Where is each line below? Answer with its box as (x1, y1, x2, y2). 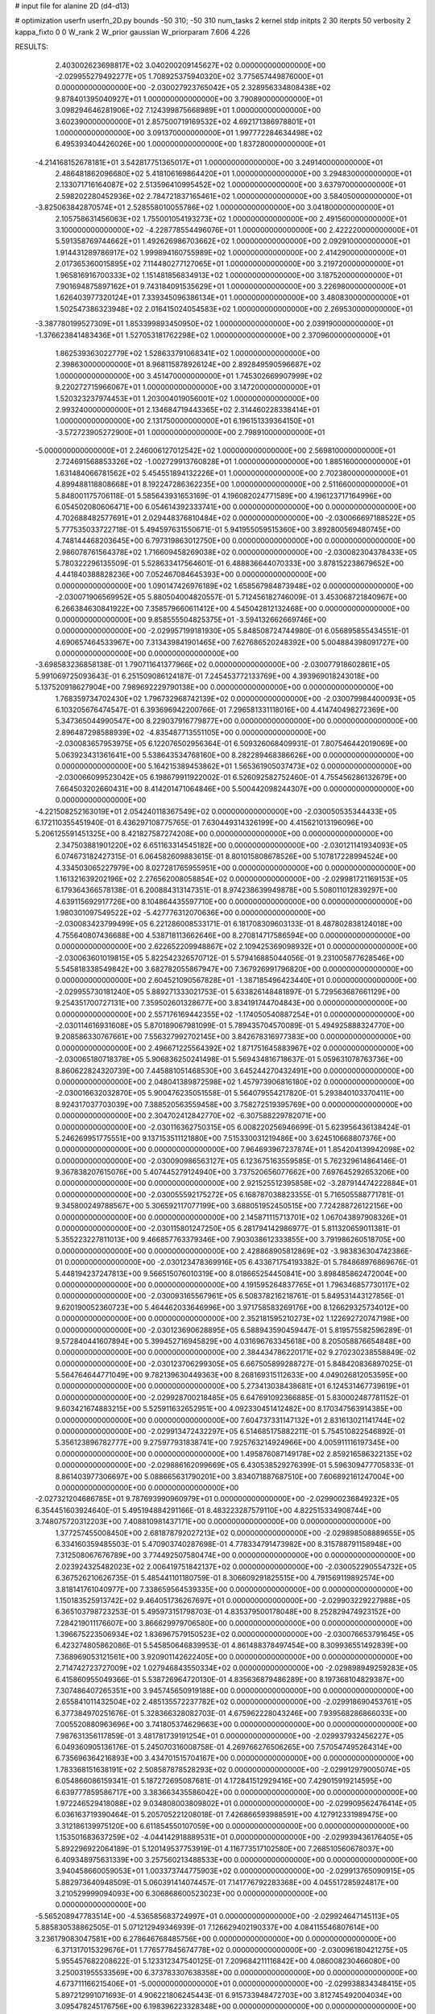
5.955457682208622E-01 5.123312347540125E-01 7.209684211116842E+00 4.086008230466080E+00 (55, 1956, 400, 1966)
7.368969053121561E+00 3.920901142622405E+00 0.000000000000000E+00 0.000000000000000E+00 (55, 1651, 413, 1661)
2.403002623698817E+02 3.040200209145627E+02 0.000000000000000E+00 (55, 60, 326, 70)
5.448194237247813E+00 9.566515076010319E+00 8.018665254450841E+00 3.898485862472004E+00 (55, 1269, 407, 1278)
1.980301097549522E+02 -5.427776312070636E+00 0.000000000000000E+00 (55, 908, 326, 918)
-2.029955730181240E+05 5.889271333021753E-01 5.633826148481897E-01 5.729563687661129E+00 (55, 987, 400, 997)
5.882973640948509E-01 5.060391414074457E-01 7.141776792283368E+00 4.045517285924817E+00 (55, 1877, 399, 1887)
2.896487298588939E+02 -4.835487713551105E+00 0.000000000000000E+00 (55, 727, 326, 737)
